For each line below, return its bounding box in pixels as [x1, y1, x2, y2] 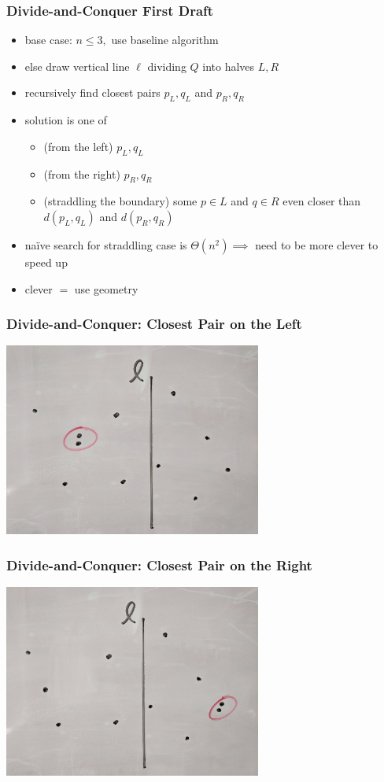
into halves [202, 57, 255, 74]
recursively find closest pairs [24, 84, 161, 101]
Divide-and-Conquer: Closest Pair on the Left [6, 314, 302, 334]
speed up [24, 253, 68, 270]
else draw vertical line [24, 57, 130, 74]
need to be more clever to [255, 236, 378, 253]
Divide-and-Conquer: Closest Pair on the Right [6, 555, 312, 574]
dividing [147, 57, 186, 74]
